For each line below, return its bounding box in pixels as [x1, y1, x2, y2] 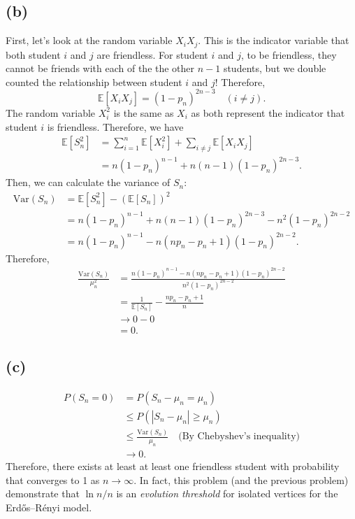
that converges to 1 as [6, 472, 100, 487]
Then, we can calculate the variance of [6, 175, 171, 190]
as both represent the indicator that [191, 105, 345, 120]
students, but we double [223, 61, 326, 76]
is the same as [113, 105, 174, 120]
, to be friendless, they [240, 47, 337, 62]
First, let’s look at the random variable [6, 33, 173, 48]
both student [6, 47, 61, 62]
